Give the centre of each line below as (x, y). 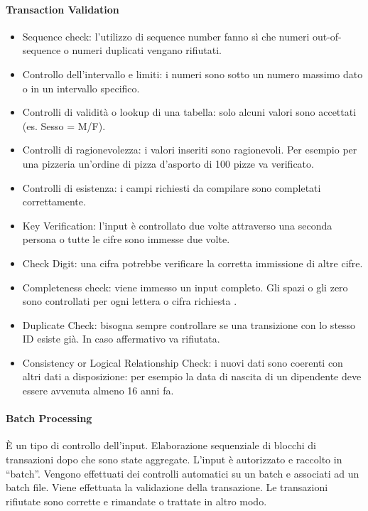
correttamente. (54, 201)
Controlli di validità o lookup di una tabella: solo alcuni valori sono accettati (189, 112)
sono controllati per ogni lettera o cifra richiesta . (130, 301)
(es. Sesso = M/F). (64, 125)
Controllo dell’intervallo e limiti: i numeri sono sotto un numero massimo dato (193, 74)
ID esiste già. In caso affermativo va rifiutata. (121, 339)
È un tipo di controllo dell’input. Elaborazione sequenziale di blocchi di (161, 445)
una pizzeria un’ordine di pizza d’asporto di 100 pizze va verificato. (168, 163)
